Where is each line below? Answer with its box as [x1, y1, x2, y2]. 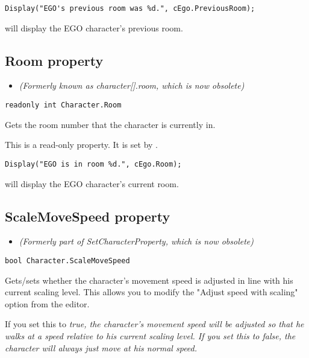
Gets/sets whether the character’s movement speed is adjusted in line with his [5, 273, 293, 286]
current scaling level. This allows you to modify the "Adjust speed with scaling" [5, 286, 298, 298]
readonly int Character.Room [5, 101, 122, 110]
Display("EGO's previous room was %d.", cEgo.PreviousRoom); [5, 4, 255, 13]
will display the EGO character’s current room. [5, 177, 179, 190]
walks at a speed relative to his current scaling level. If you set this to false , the [5, 329, 296, 342]
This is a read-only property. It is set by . [5, 138, 158, 151]
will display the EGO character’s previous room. [5, 21, 183, 34]
